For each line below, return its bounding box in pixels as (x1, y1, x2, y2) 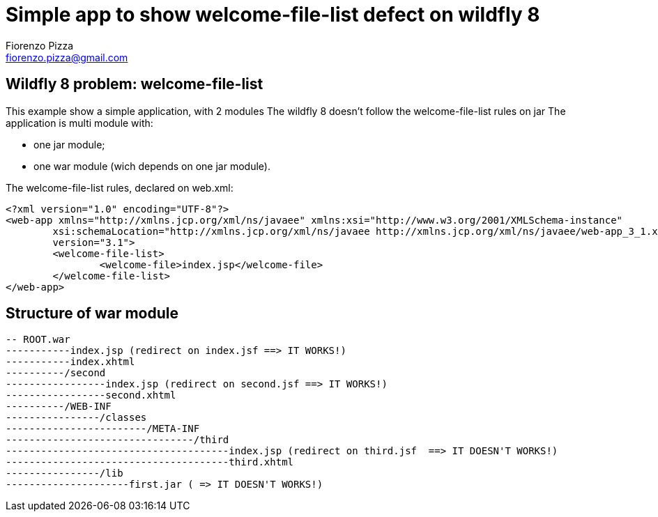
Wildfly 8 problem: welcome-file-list (6, 75, 263, 93)
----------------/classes (6, 412, 147, 424)
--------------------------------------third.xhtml (6, 456, 294, 468)
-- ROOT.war (6, 334, 70, 346)
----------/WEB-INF (6, 401, 112, 412)
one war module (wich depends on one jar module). (33, 160, 270, 172)
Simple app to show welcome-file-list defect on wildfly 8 (6, 3, 540, 26)
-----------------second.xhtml (6, 389, 176, 401)
